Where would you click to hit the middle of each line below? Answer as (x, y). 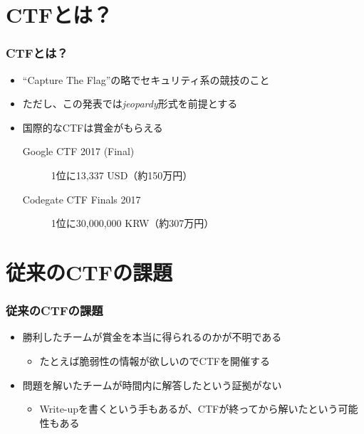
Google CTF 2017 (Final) (78, 151)
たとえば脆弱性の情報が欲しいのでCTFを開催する (155, 360)
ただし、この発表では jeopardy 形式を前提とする (130, 104)
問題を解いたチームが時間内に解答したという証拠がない (152, 385)
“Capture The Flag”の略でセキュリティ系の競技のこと (146, 79)
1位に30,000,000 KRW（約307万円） (132, 223)
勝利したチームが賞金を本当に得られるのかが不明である (152, 337)
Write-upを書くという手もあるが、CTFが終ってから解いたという (189, 409)
